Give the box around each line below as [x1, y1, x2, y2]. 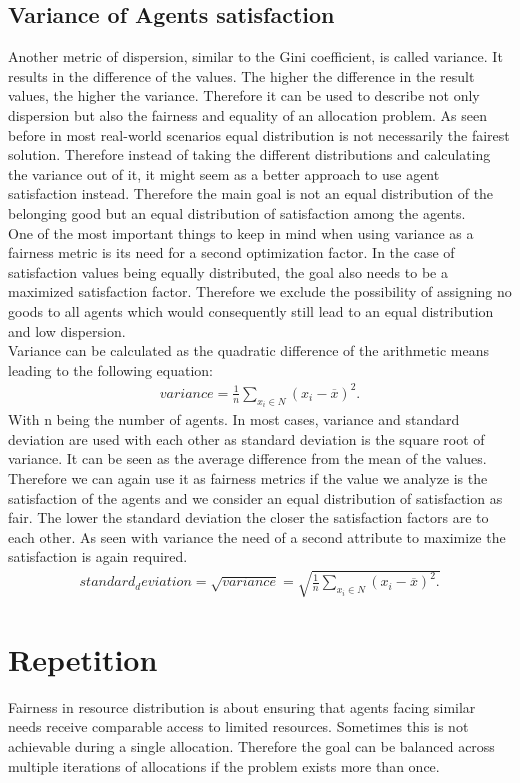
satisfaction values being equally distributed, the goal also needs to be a [8, 261, 448, 282]
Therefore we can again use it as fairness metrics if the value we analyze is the [8, 468, 488, 489]
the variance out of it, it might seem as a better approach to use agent [8, 163, 440, 184]
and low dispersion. [8, 320, 126, 341]
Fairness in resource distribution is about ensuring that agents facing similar [8, 696, 476, 717]
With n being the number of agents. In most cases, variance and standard [8, 409, 460, 430]
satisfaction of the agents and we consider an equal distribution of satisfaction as [8, 487, 503, 508]
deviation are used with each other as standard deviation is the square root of [8, 428, 485, 449]
